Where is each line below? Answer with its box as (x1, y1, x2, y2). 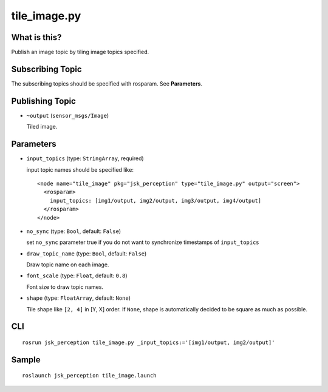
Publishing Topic (11, 96, 76, 106)
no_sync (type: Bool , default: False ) (26, 228, 121, 235)
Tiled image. (26, 123, 58, 130)
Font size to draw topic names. (26, 283, 103, 291)
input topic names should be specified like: (26, 166, 134, 173)
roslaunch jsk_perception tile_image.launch (22, 372, 157, 379)
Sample (11, 354, 41, 365)
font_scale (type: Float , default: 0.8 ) (26, 272, 128, 279)
